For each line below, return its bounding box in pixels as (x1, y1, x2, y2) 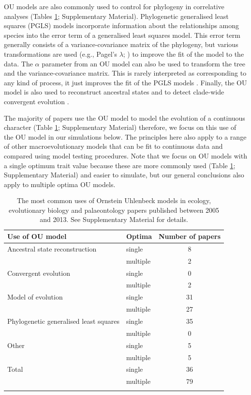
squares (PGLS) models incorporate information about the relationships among (4, 20, 239, 31)
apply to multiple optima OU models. (4, 179, 116, 189)
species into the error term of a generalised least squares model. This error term (4, 30, 240, 40)
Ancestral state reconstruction (7, 243, 97, 253)
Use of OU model (7, 231, 67, 241)
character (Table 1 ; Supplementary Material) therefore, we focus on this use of (4, 122, 236, 132)
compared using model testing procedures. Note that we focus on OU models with (4, 150, 247, 160)
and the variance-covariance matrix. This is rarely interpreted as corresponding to (4, 68, 247, 78)
